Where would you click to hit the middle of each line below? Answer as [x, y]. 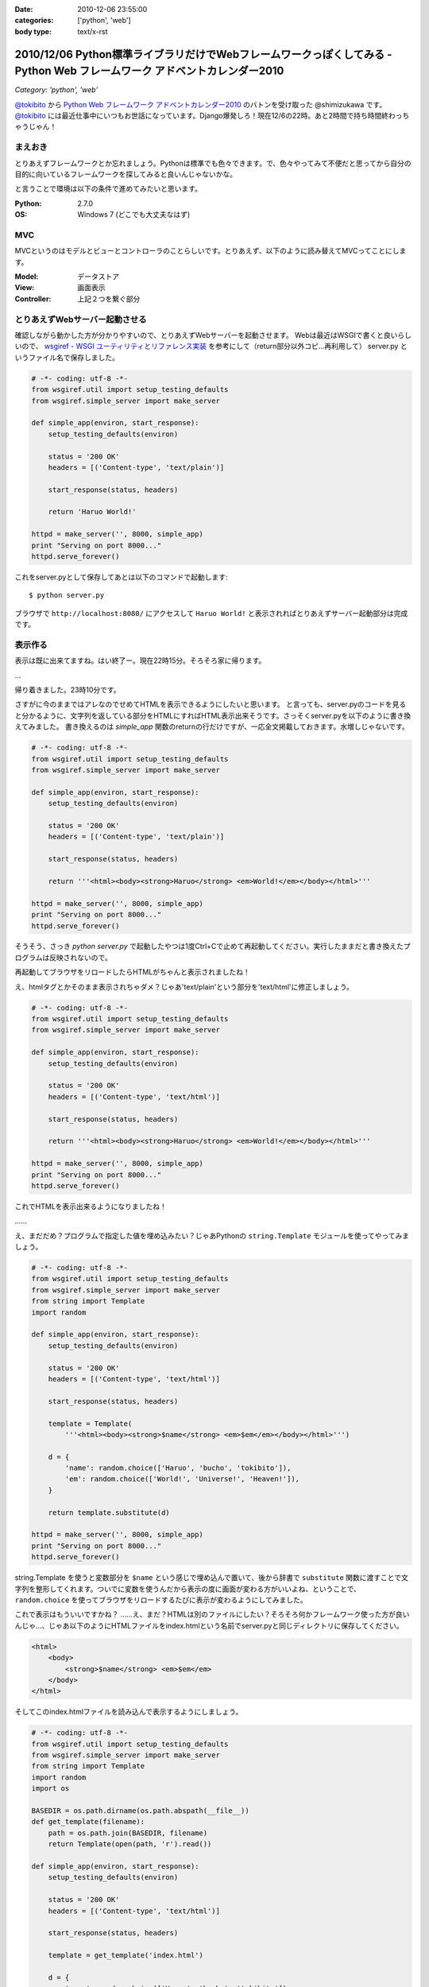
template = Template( [90, 1423]
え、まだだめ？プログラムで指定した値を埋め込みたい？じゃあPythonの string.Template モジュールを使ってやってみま [212, 1235]
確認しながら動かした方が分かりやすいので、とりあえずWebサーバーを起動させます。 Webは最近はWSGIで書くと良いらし [213, 335]
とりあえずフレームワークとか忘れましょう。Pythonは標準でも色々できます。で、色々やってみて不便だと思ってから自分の [213, 163]
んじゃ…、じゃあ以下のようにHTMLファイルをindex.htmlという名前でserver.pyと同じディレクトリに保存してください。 [209, 1625]
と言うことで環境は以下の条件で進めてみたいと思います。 [108, 189]
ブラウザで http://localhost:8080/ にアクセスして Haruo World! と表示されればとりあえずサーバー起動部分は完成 [211, 613]
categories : [34, 21]
